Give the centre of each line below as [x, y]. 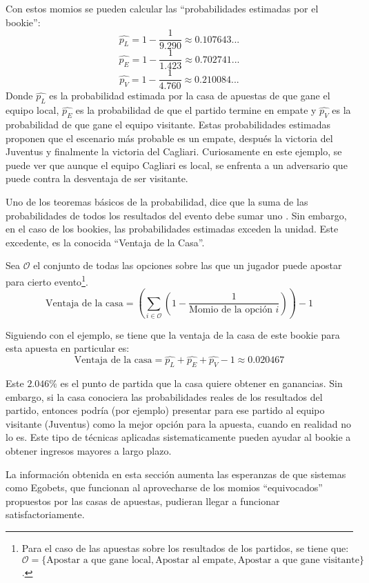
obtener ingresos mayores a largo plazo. [89, 451]
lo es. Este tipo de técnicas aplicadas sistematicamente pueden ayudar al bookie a [178, 437]
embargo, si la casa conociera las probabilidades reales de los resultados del [164, 396]
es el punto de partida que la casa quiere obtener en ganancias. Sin [201, 383]
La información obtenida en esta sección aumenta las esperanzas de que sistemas [176, 474]
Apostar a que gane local [99, 560]
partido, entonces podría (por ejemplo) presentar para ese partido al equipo [165, 410]
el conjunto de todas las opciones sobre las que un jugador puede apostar [188, 265]
